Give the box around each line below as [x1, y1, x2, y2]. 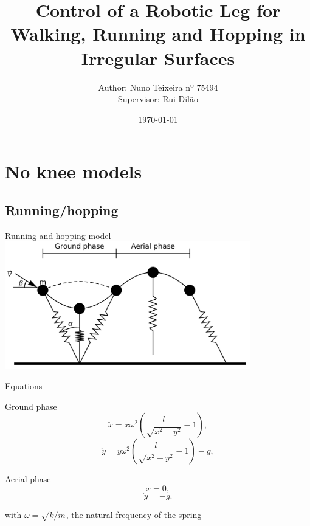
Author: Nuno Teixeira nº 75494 [98, 80, 218, 93]
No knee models [5, 159, 142, 184]
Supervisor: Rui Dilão [117, 92, 199, 105]
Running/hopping [5, 200, 119, 219]
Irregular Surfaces [81, 45, 235, 70]
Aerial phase [5, 472, 51, 485]
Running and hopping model [5, 229, 111, 241]
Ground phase [5, 400, 57, 412]
